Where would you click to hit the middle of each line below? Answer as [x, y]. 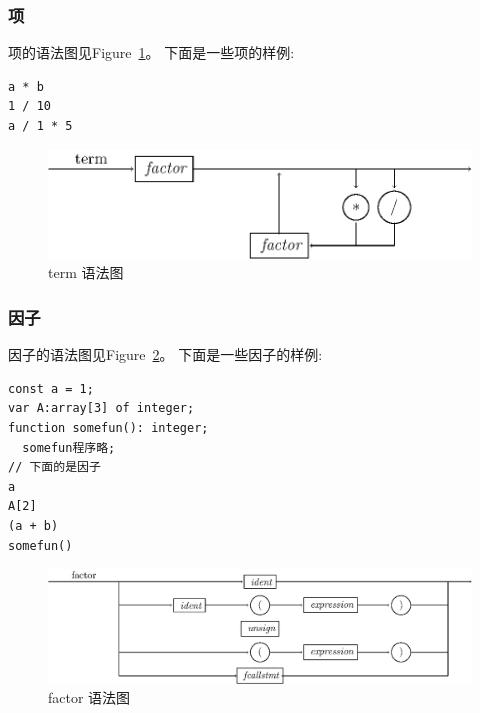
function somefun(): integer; [108, 427]
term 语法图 [86, 272]
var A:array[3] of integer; [101, 408]
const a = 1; [51, 388]
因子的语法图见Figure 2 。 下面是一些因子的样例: [165, 354]
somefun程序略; [69, 447]
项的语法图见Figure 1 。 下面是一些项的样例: [151, 52]
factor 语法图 [89, 697]
